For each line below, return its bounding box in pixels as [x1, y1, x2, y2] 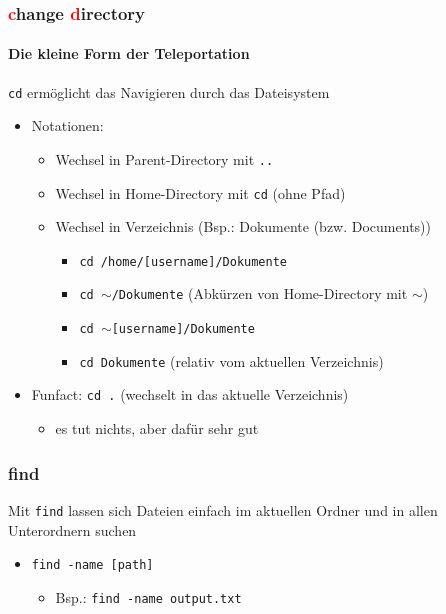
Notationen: [31, 115, 104, 136]
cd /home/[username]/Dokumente [79, 254, 287, 269]
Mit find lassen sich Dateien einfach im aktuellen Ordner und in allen [8, 499, 438, 520]
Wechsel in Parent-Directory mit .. [55, 148, 274, 169]
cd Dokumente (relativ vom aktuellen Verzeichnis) [79, 350, 384, 371]
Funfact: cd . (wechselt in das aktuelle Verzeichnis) [31, 384, 349, 405]
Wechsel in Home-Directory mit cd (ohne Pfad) [55, 182, 346, 203]
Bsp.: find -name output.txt [55, 586, 242, 607]
